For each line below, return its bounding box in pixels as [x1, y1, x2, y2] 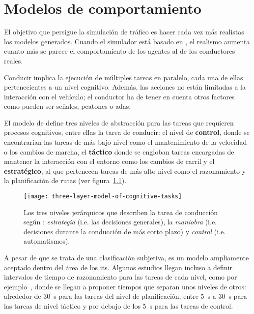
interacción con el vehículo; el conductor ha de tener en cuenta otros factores [4, 91, 235, 101]
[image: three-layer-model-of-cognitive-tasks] [24, 193, 182, 200]
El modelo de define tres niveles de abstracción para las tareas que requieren [4, 117, 234, 127]
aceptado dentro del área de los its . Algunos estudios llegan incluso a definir [4, 262, 232, 272]
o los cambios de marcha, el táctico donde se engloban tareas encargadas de [4, 146, 234, 157]
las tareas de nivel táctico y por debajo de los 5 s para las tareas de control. [4, 301, 233, 311]
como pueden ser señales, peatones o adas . [4, 101, 131, 111]
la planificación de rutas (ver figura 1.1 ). [4, 175, 127, 186]
